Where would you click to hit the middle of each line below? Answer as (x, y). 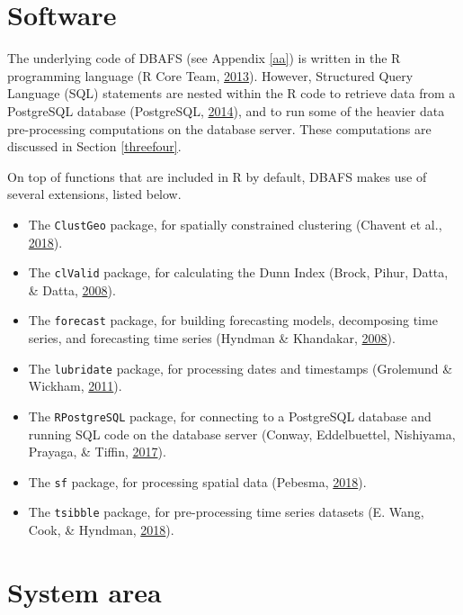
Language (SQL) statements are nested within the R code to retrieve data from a (231, 93)
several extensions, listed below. (94, 194)
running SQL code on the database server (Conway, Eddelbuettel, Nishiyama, (242, 434)
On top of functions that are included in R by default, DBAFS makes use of (217, 176)
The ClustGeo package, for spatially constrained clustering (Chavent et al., (235, 224)
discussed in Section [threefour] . (94, 146)
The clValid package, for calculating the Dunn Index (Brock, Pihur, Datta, (238, 272)
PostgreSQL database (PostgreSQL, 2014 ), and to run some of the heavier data (226, 110)
